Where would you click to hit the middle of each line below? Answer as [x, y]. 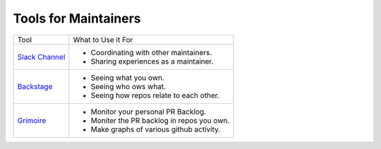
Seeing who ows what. [128, 86]
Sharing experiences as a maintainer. [152, 61]
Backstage [35, 86]
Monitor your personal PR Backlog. [149, 112]
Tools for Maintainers [77, 18]
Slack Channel [41, 56]
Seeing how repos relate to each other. [155, 95]
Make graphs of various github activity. [156, 129]
